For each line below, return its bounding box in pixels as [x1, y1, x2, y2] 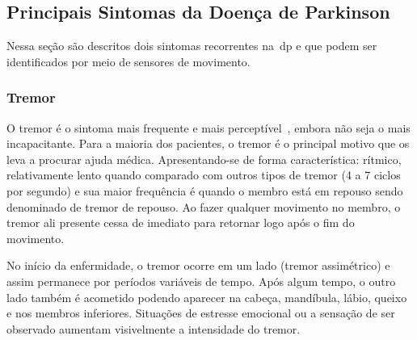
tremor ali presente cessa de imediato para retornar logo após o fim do [6, 214, 355, 231]
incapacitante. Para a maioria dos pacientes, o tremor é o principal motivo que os [6, 135, 410, 152]
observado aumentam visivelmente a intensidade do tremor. [6, 320, 301, 337]
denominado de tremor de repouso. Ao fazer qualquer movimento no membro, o [6, 198, 401, 215]
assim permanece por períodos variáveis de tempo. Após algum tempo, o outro [6, 272, 396, 289]
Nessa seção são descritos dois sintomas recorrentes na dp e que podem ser [6, 37, 377, 54]
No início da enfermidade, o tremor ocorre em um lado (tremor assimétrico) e [6, 257, 390, 274]
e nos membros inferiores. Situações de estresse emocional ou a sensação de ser [6, 304, 395, 321]
